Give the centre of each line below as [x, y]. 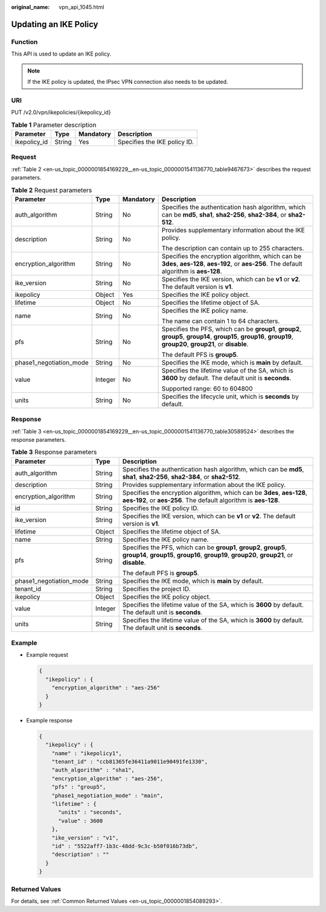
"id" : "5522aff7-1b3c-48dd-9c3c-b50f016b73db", [125, 846]
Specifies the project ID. [156, 588]
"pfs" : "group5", [79, 787]
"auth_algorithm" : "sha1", [93, 770]
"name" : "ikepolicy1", [87, 753]
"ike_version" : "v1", [85, 838]
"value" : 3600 [81, 821]
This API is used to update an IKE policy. [61, 54]
